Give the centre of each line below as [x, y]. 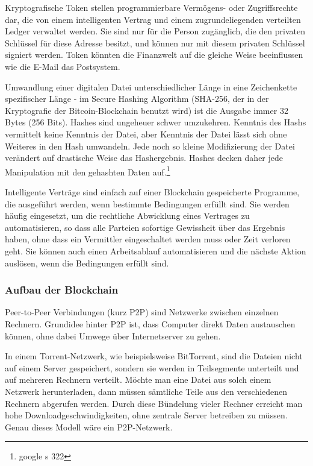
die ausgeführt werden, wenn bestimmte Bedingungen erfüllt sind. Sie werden [147, 203]
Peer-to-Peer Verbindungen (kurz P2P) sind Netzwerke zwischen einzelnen [142, 312]
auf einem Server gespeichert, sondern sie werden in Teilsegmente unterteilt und [152, 367]
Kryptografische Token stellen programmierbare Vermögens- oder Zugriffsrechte [151, 7]
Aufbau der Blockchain [62, 290]
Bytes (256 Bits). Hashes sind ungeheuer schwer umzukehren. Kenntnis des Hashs [156, 122]
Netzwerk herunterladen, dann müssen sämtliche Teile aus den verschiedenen [146, 391]
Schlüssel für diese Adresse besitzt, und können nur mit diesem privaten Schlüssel [155, 43]
